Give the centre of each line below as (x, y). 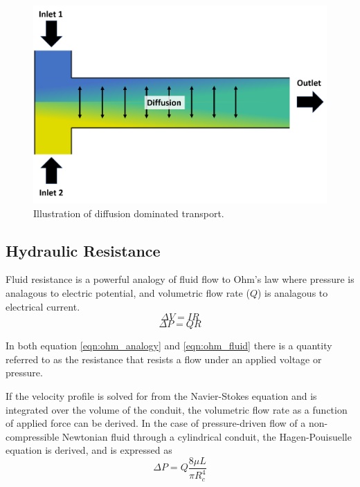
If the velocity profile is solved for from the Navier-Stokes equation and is (161, 395)
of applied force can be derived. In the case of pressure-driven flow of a (156, 423)
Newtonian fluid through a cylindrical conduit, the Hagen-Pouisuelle (207, 436)
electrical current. (43, 306)
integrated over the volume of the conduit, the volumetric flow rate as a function (177, 409)
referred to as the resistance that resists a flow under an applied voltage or (164, 359)
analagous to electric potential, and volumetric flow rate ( (128, 292)
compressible (33, 436)
